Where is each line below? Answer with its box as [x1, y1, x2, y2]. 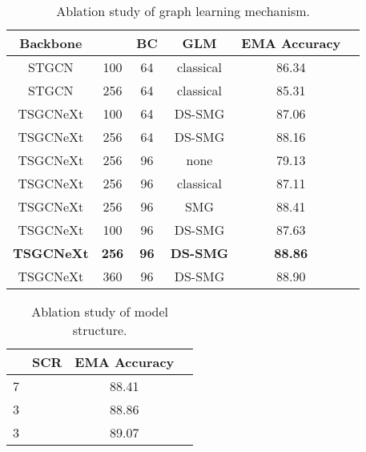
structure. [72, 321, 127, 339]
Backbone [19, 34, 82, 52]
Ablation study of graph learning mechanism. [56, 2, 311, 20]
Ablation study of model [31, 302, 169, 321]
